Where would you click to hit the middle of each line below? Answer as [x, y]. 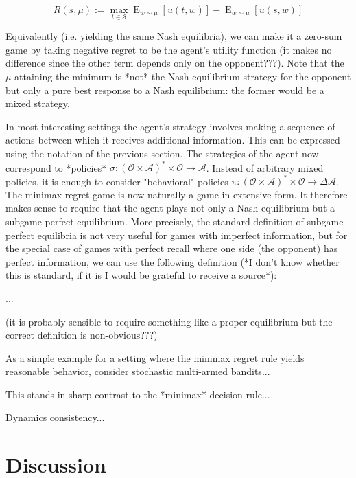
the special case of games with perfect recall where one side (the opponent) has [172, 248]
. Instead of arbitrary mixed [265, 167]
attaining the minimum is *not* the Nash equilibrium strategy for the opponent [183, 76]
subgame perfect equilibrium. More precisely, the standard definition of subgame [175, 221]
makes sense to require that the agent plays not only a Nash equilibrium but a [170, 208]
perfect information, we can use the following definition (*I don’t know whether [173, 261]
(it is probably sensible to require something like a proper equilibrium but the [169, 321]
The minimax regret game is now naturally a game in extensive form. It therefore [177, 194]
